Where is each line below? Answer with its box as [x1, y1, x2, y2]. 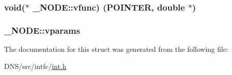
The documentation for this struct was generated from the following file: [4, 44, 228, 54]
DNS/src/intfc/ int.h [4, 60, 66, 71]
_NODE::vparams [4, 24, 80, 36]
